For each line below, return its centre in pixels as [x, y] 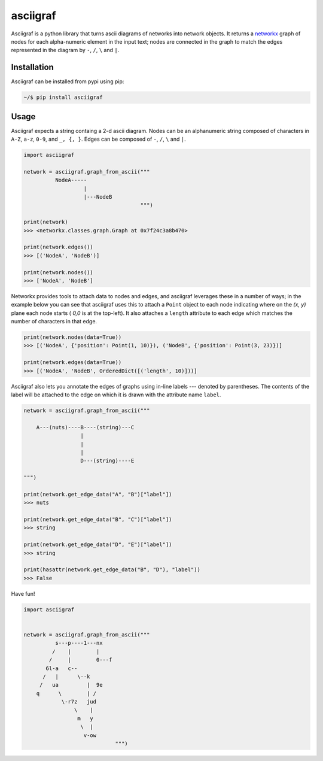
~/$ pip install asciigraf [63, 98]
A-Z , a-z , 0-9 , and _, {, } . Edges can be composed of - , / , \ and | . [98, 139]
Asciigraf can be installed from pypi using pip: [68, 81]
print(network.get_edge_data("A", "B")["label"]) [98, 494]
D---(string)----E [107, 461]
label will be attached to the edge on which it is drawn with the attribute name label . [116, 395]
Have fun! [23, 593]
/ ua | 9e [71, 685]
